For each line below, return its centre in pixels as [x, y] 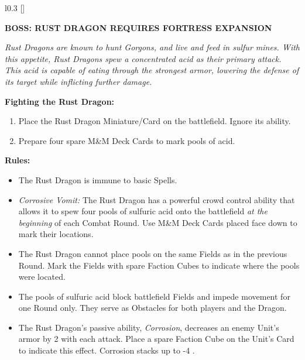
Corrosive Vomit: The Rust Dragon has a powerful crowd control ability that [157, 199]
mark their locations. [56, 234]
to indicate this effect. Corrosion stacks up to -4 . [107, 350]
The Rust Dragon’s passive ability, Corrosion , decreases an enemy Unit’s [149, 327]
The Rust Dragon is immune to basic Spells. [98, 179]
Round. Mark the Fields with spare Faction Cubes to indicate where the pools [159, 265]
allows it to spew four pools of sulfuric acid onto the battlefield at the [143, 211]
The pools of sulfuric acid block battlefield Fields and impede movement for [154, 296]
